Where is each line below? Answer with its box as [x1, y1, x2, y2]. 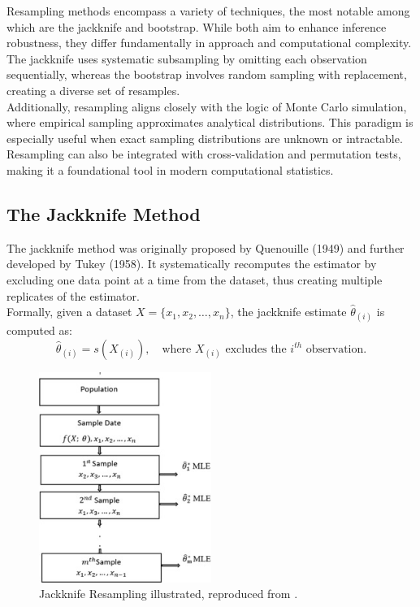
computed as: [6, 322, 72, 339]
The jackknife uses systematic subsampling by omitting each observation [6, 50, 367, 67]
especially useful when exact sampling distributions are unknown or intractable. [6, 129, 403, 146]
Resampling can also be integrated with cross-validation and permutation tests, [6, 145, 401, 163]
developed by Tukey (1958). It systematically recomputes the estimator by [6, 255, 377, 272]
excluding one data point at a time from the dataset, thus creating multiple [6, 271, 383, 288]
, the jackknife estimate [230, 303, 347, 320]
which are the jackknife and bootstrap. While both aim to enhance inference [6, 18, 387, 35]
